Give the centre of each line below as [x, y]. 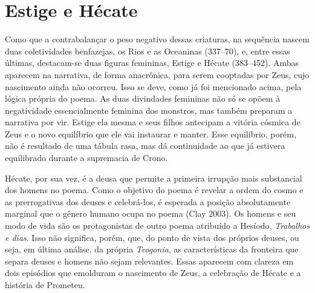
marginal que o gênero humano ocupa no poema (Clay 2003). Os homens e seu [151, 213]
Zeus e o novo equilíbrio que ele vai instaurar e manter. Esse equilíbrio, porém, [151, 133]
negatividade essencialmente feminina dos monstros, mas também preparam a [149, 110]
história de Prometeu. [45, 285]
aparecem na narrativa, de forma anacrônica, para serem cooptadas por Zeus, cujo [157, 74]
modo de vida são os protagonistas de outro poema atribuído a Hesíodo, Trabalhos [157, 226]
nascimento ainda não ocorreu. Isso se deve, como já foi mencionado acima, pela [153, 86]
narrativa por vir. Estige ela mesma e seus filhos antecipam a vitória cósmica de [153, 122]
